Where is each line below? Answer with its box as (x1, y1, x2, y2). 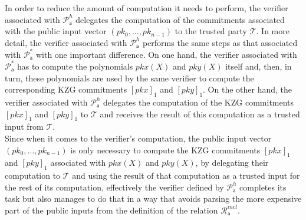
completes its (239, 180, 287, 193)
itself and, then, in (225, 60, 292, 72)
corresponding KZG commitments (5, 83, 127, 96)
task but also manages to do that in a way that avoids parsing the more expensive (5, 192, 302, 205)
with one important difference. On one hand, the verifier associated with (35, 48, 297, 60)
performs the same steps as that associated (142, 36, 298, 48)
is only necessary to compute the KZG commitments (70, 143, 261, 156)
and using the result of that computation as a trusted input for (72, 169, 300, 182)
